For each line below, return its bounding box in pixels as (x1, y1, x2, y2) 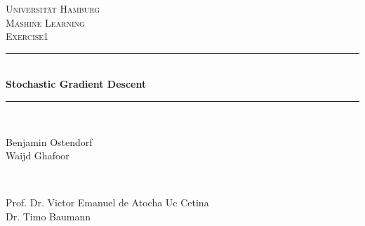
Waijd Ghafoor (6, 148, 69, 163)
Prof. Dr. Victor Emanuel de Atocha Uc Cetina (6, 195, 209, 210)
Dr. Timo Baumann (6, 208, 91, 223)
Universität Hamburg (6, 1, 100, 15)
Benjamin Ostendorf (6, 134, 93, 149)
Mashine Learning (6, 15, 85, 29)
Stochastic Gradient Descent (6, 77, 147, 91)
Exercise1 (6, 29, 49, 44)
